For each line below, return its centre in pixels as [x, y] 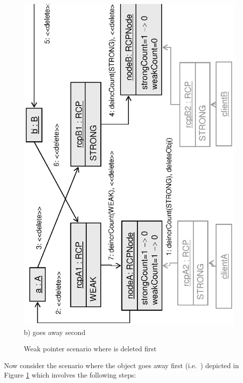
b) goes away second [55, 332]
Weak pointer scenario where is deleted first [90, 349]
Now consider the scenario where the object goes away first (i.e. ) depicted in [121, 365]
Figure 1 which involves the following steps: [70, 375]
